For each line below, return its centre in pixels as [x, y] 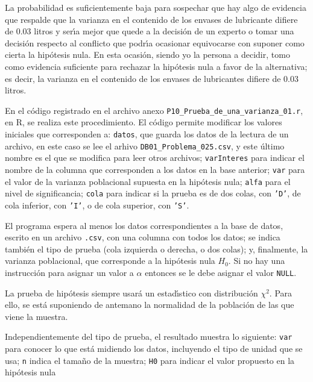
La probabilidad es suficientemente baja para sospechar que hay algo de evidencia [156, 7]
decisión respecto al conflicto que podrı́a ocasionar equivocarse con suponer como [155, 42]
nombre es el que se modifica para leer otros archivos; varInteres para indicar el [155, 158]
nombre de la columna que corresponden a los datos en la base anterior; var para [155, 169]
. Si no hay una [257, 261]
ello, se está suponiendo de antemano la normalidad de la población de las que [150, 305]
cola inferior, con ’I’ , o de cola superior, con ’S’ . [97, 205]
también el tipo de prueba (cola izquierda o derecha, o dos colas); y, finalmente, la [156, 249]
